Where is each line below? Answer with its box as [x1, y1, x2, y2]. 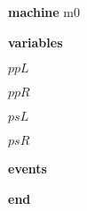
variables [8, 32, 63, 51]
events [8, 159, 47, 178]
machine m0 [8, 3, 81, 21]
